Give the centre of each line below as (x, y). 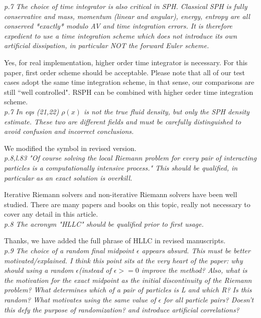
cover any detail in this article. (51, 214)
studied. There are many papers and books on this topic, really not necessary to (127, 204)
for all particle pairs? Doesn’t (209, 300)
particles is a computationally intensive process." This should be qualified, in (121, 167)
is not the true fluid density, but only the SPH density (166, 111)
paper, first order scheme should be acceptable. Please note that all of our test (124, 72)
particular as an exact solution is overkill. (68, 177)
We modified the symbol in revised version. (70, 148)
